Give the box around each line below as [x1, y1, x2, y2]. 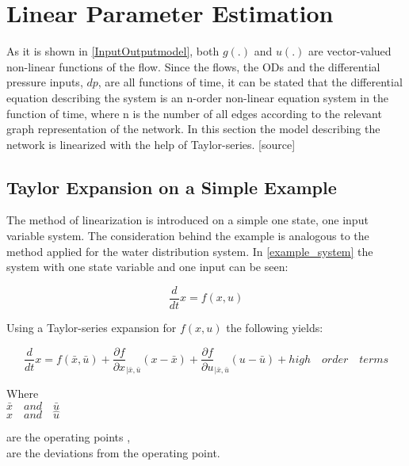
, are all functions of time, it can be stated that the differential [97, 74, 403, 90]
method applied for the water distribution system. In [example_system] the [6, 243, 373, 259]
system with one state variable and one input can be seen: [6, 258, 289, 275]
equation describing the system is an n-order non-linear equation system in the [6, 89, 389, 105]
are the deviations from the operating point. [6, 444, 220, 460]
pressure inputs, [6, 74, 83, 90]
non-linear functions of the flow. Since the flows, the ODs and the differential [6, 58, 380, 74]
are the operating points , [6, 429, 131, 445]
